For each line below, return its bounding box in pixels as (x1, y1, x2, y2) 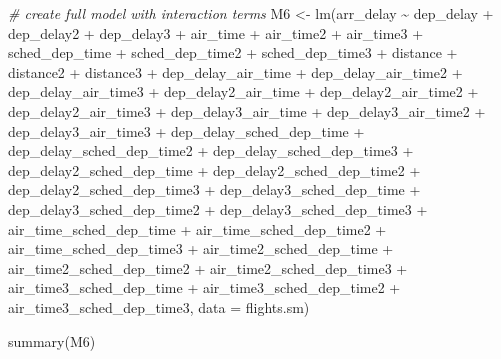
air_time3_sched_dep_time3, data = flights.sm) (8, 296, 310, 317)
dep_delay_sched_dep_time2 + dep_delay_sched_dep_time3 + (8, 140, 414, 161)
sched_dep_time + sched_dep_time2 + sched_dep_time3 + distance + (8, 42, 458, 63)
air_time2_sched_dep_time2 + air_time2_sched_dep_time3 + (8, 257, 408, 278)
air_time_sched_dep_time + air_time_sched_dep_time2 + (8, 218, 387, 239)
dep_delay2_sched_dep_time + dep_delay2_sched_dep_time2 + (8, 159, 421, 180)
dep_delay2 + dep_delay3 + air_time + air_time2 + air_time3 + (8, 22, 424, 43)
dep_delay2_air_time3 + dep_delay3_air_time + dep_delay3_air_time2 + (8, 100, 486, 121)
